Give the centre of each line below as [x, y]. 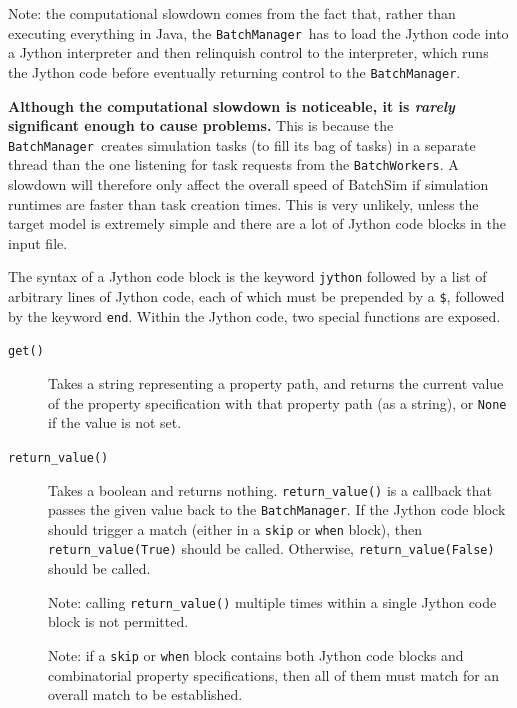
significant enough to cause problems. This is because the [201, 125]
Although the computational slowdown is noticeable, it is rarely [231, 105]
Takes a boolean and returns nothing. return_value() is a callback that [270, 489]
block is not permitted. [118, 621]
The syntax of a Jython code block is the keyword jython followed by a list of [247, 276]
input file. [38, 242]
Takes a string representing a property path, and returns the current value [276, 383]
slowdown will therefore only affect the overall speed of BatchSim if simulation [248, 184]
